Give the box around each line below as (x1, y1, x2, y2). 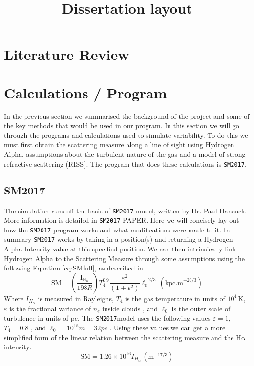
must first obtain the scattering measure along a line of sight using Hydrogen (4, 139, 234, 150)
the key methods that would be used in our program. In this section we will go (4, 120, 239, 131)
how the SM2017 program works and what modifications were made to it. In (4, 224, 230, 234)
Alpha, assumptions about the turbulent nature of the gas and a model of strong (4, 149, 246, 159)
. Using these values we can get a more (109, 323, 226, 333)
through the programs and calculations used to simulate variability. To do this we (4, 130, 248, 140)
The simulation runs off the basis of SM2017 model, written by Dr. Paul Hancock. (4, 205, 247, 215)
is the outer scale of (171, 303, 231, 313)
